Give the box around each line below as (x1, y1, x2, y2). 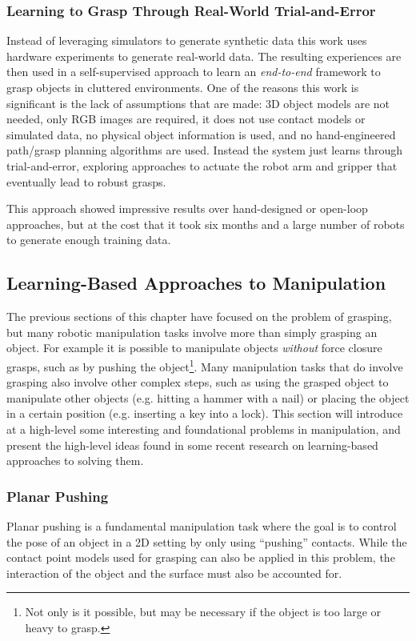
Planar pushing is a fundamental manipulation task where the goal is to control (6, 517, 397, 534)
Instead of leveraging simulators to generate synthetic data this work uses (6, 32, 367, 49)
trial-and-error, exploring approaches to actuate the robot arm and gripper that (6, 157, 398, 174)
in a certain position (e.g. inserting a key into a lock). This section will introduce (6, 405, 403, 422)
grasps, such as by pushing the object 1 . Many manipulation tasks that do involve (6, 355, 403, 375)
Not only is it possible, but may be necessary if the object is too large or (25, 603, 382, 620)
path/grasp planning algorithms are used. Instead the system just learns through (6, 142, 403, 158)
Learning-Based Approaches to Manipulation (6, 270, 386, 295)
